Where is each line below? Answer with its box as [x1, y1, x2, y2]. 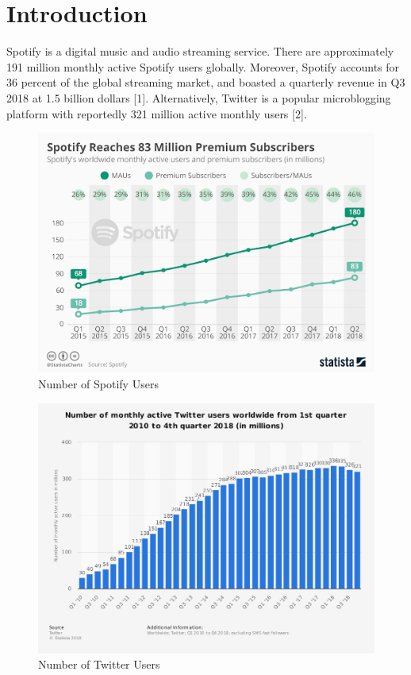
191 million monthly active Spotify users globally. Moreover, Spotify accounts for [6, 58, 400, 75]
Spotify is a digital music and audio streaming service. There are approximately [6, 43, 394, 60]
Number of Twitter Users [38, 656, 160, 673]
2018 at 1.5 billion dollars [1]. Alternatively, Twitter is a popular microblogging [6, 89, 391, 106]
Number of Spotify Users [38, 375, 159, 391]
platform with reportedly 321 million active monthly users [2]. [6, 105, 307, 121]
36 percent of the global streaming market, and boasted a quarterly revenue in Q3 [6, 74, 405, 91]
